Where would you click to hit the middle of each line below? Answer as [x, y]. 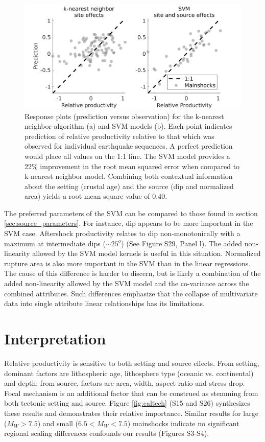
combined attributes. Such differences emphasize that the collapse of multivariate [131, 293]
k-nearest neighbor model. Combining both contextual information [129, 176]
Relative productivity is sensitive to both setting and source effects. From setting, [132, 363]
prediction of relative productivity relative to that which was [119, 136]
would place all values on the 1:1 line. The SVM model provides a [127, 156]
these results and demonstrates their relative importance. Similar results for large [131, 413]
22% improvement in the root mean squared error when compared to [132, 166]
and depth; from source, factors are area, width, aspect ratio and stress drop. [125, 383]
